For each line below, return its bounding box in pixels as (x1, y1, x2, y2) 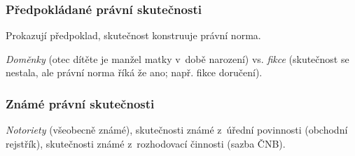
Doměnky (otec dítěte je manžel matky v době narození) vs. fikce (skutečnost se (6, 51, 349, 66)
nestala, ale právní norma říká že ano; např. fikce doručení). (6, 65, 263, 80)
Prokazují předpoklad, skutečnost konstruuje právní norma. (6, 28, 261, 43)
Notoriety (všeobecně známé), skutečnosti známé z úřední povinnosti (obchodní (6, 122, 348, 137)
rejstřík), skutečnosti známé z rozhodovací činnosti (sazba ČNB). (6, 136, 286, 150)
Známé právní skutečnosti (6, 94, 155, 112)
